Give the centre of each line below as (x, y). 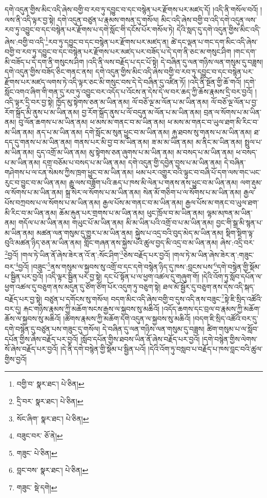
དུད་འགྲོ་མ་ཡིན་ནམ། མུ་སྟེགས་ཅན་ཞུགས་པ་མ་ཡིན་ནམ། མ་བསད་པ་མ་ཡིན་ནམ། (135, 152)
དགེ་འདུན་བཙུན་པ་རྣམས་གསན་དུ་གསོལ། (108, 19)
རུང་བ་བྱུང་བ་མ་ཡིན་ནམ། (36, 182)
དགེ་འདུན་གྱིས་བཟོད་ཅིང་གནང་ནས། (49, 72)
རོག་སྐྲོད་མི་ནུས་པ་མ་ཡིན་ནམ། (42, 112)
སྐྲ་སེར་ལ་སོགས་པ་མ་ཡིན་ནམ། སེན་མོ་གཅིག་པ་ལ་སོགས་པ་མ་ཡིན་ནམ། (153, 192)
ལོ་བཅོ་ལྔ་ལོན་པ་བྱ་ (234, 102)
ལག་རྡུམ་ (251, 182)
